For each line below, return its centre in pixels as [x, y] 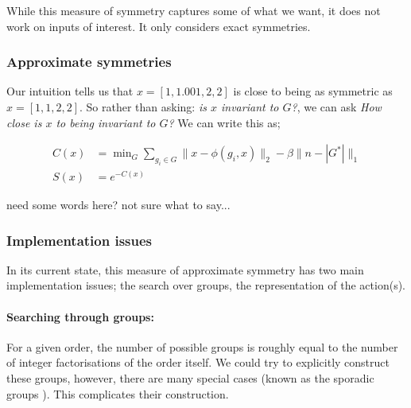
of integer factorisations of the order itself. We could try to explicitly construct [198, 362]
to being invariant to [106, 122]
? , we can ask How [336, 107]
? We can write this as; [224, 122]
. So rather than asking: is [143, 107]
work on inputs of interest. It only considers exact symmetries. [159, 26]
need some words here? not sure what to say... [118, 205]
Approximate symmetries [89, 62]
